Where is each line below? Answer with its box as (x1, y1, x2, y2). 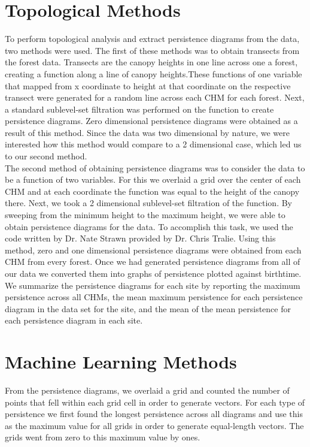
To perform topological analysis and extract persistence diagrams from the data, (5, 32, 300, 45)
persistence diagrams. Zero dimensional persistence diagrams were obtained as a (5, 114, 298, 127)
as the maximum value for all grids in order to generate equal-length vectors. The (5, 419, 304, 431)
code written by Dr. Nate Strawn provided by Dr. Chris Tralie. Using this (5, 232, 276, 244)
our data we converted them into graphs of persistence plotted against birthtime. (5, 267, 302, 279)
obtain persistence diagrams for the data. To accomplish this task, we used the (5, 220, 293, 232)
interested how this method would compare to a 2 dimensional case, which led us (5, 138, 302, 150)
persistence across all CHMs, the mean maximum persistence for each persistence (5, 291, 303, 303)
